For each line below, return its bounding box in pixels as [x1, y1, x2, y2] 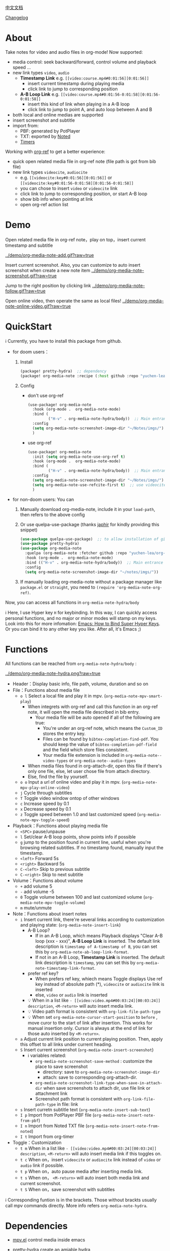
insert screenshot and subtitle [12, 117, 75, 123]
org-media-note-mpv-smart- [105, 693, 163, 698]
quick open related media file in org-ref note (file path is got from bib [12, 158, 156, 164]
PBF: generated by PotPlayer [20, 128, 80, 134]
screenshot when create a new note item [5, 267, 91, 273]
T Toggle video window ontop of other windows [20, 795, 120, 801]
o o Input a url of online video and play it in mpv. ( [20, 779, 124, 785]
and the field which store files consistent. [42, 747, 129, 753]
